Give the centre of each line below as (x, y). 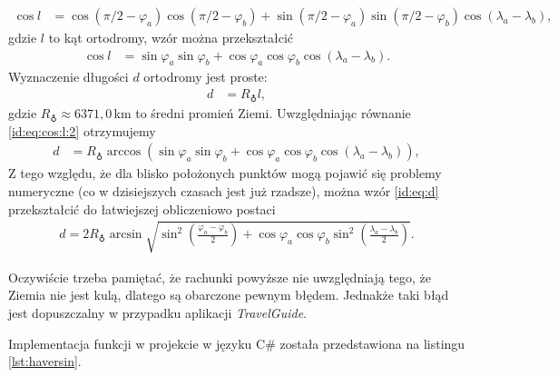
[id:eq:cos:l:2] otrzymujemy (82, 130)
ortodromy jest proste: (206, 77)
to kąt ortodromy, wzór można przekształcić (171, 38)
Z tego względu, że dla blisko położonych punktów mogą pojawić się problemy (225, 173)
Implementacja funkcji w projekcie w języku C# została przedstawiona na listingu (237, 343)
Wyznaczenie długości (69, 77)
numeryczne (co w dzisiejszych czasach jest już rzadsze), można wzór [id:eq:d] (224, 191)
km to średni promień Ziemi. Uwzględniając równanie (262, 113)
